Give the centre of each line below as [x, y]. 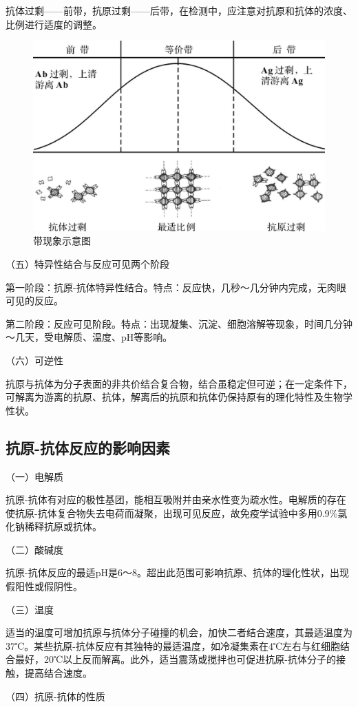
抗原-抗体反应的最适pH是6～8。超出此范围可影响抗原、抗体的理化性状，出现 [177, 572]
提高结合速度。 [58, 673]
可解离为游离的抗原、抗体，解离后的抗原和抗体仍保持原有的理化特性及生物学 [179, 397]
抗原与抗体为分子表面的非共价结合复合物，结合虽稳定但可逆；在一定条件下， [179, 383]
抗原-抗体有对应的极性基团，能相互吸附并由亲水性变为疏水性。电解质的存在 [176, 499]
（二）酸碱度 [34, 549]
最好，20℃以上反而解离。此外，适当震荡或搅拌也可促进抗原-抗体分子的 [175, 659]
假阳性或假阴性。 [44, 586]
